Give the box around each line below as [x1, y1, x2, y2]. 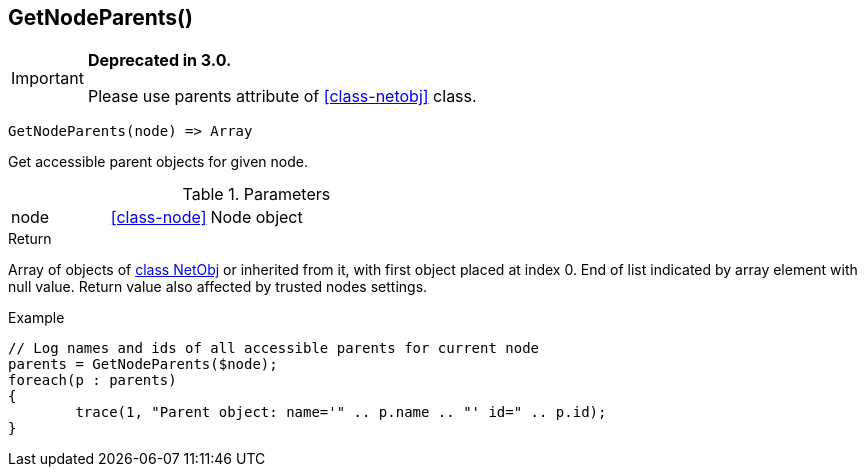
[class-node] [110, 207, 207, 228]
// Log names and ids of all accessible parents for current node [8, 340, 540, 357]
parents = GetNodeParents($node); [8, 356, 278, 373]
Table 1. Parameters [182, 184, 331, 205]
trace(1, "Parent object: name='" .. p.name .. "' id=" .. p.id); [75, 404, 607, 421]
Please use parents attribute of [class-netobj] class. [87, 86, 477, 107]
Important [11, 68, 84, 89]
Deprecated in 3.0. [87, 50, 232, 71]
